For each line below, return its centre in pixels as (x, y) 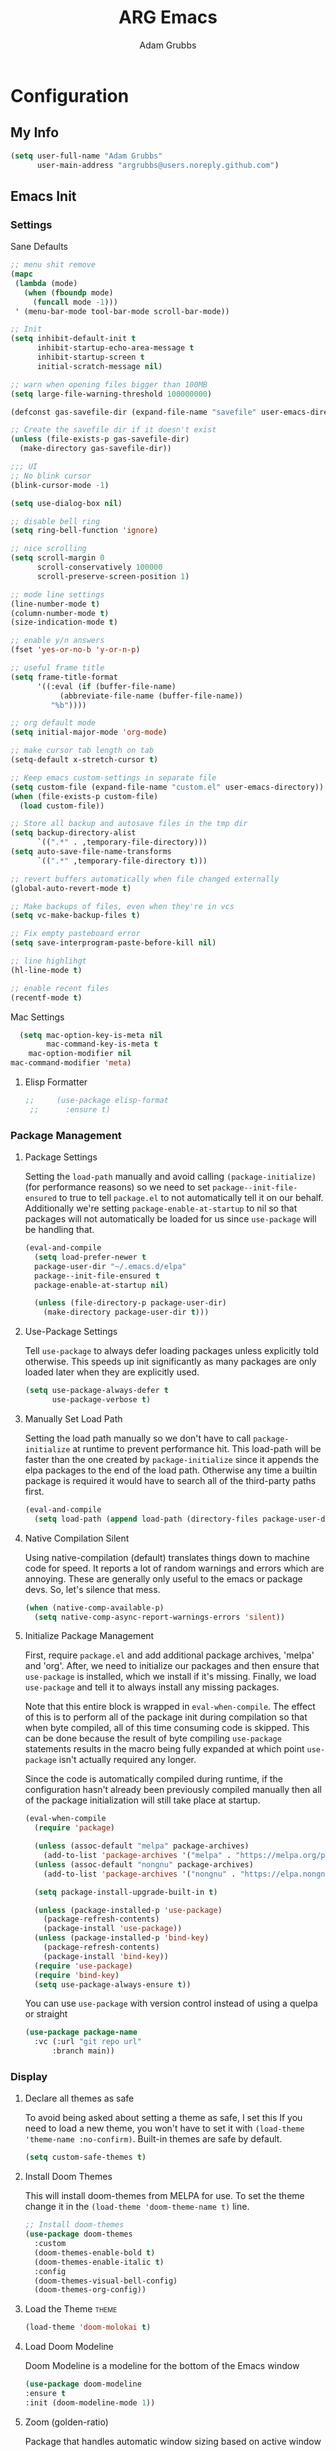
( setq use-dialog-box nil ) (66, 503)
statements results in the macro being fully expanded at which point (164, 1749)
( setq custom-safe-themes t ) (85, 2157)
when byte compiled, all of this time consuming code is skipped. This (167, 1728)
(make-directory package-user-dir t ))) (126, 1312)
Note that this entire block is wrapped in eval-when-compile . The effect (170, 1707)
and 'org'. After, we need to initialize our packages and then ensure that (172, 1666)
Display (29, 2077)
